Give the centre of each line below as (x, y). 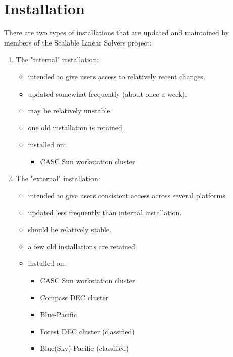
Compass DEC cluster (74, 297)
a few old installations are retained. (83, 246)
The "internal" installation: (57, 59)
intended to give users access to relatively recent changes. (117, 76)
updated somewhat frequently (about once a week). (107, 93)
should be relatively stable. (69, 229)
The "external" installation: (58, 178)
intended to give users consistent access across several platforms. (128, 195)
